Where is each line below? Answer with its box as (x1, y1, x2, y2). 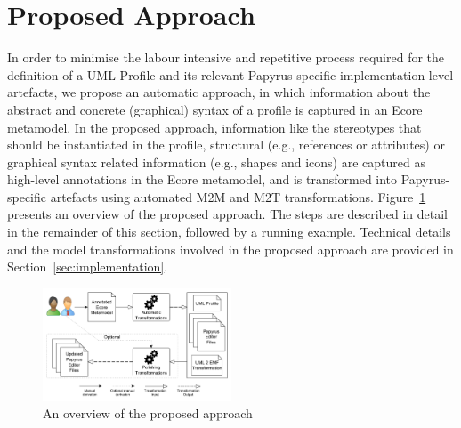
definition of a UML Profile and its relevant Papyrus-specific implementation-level (7, 65, 454, 84)
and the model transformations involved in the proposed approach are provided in (7, 239, 454, 258)
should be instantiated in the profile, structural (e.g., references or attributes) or (7, 135, 445, 154)
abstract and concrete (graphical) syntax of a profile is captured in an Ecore (7, 100, 423, 118)
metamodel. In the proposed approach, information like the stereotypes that (7, 117, 422, 136)
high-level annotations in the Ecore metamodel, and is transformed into (7, 170, 398, 189)
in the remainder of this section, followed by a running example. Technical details (7, 222, 451, 241)
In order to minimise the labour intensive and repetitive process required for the (7, 48, 445, 67)
